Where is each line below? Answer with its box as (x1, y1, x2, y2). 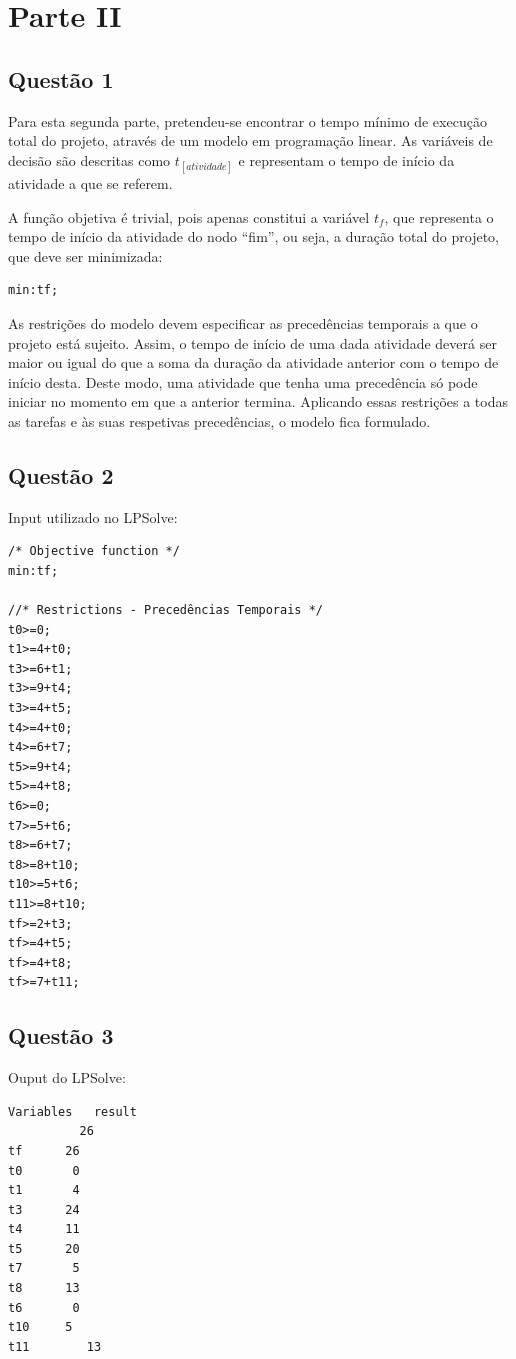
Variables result (8, 1104, 137, 1119)
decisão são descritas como (8, 149, 171, 170)
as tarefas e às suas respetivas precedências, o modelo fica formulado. (8, 410, 431, 431)
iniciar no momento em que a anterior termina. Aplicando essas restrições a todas (8, 391, 508, 412)
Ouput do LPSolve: (8, 1067, 126, 1088)
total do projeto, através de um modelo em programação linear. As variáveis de (8, 130, 493, 151)
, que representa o (384, 206, 494, 227)
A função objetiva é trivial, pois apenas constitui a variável (8, 206, 370, 227)
